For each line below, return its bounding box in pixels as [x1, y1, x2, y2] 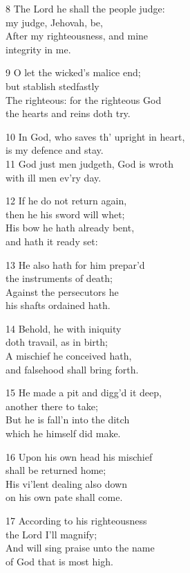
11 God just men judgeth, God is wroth [6, 156, 174, 170]
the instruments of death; [6, 271, 113, 285]
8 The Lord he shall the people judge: [6, 1, 165, 15]
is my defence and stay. [6, 143, 104, 157]
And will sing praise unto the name [6, 540, 155, 555]
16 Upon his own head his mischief [6, 449, 153, 464]
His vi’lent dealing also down [6, 476, 127, 491]
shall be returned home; [6, 463, 106, 477]
